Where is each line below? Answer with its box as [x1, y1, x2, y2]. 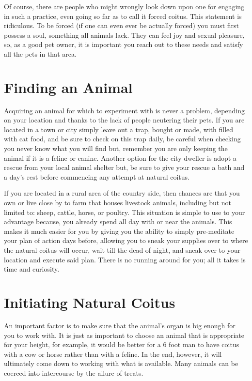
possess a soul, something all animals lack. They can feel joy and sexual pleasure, [4, 30, 245, 40]
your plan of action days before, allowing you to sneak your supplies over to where [4, 235, 248, 245]
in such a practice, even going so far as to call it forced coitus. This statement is [4, 11, 242, 21]
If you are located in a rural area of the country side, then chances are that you [4, 188, 240, 198]
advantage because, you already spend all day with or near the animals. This [4, 216, 232, 227]
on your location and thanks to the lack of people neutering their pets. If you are [4, 115, 245, 125]
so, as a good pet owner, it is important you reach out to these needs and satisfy [4, 39, 243, 49]
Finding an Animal [4, 77, 133, 97]
